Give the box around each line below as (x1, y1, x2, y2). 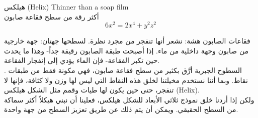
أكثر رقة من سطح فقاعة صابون (4, 11, 99, 21)
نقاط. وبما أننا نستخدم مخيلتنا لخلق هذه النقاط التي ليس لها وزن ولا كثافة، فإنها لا (4, 74, 248, 85)
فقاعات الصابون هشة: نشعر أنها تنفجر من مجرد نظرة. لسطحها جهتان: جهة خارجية (4, 35, 250, 46)
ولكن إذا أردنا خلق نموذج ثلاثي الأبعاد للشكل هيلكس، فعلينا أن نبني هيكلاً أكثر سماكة (4, 94, 254, 104)
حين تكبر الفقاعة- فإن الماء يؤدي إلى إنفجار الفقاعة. (4, 55, 160, 65)
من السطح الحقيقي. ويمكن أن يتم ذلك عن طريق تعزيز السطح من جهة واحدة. (4, 104, 238, 114)
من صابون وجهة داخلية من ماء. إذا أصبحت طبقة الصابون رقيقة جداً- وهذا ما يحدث (4, 45, 249, 55)
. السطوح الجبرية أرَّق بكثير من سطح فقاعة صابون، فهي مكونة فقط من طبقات (4, 65, 242, 75)
